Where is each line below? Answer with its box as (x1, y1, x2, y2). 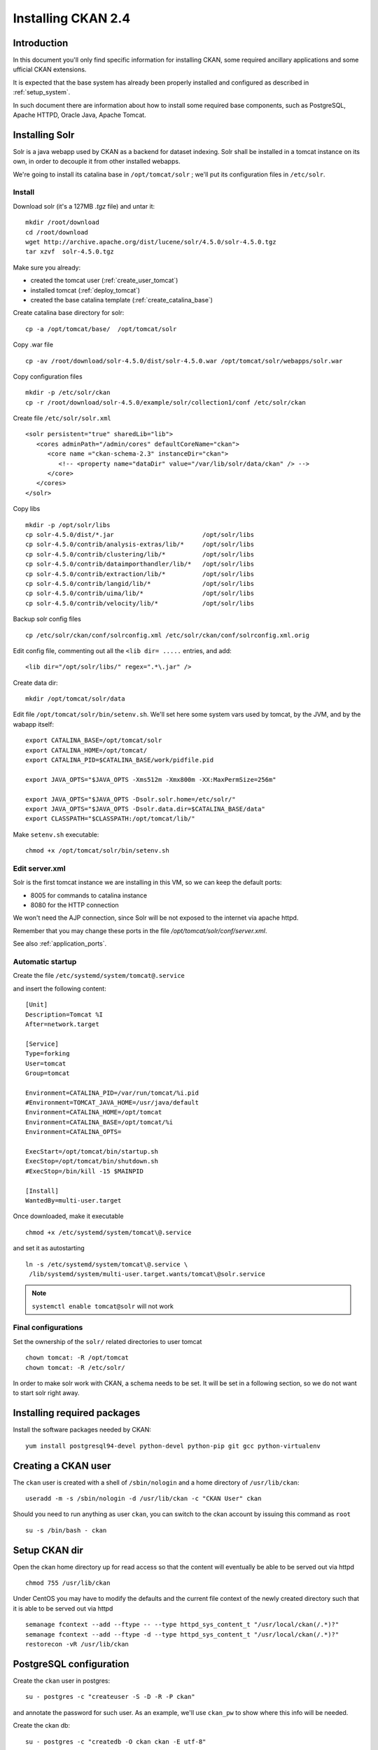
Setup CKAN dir (13, 1544, 84, 1556)
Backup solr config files (13, 615, 82, 623)
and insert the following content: (13, 984, 106, 993)
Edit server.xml (13, 863, 66, 873)
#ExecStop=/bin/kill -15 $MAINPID (25, 1167, 143, 1175)
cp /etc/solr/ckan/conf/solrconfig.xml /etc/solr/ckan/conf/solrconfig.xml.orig (25, 631, 310, 639)
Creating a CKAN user (13, 1459, 111, 1471)
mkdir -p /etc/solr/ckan (25, 388, 111, 397)
